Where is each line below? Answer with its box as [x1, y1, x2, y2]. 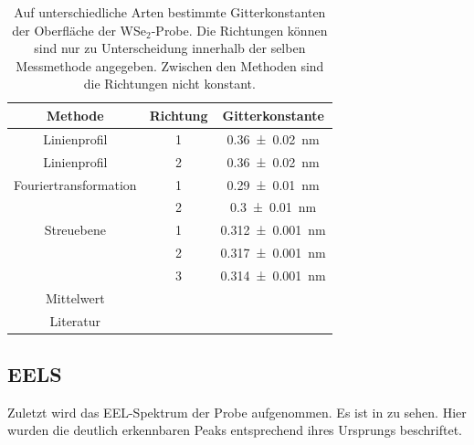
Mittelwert [46, 288, 105, 307]
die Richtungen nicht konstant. [83, 74, 256, 93]
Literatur [49, 311, 101, 330]
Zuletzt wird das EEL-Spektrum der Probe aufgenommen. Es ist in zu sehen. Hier [7, 402, 467, 421]
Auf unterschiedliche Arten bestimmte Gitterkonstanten [14, 3, 326, 21]
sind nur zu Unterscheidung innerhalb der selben [34, 38, 306, 58]
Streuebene [44, 220, 106, 239]
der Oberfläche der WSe [12, 20, 146, 39]
